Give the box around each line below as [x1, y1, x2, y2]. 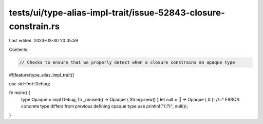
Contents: [9, 46, 29, 52]
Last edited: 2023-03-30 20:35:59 [9, 38, 78, 44]
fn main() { [9, 90, 31, 95]
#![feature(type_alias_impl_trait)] [9, 72, 74, 77]
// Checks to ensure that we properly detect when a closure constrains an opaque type [19, 60, 235, 65]
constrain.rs [9, 21, 60, 31]
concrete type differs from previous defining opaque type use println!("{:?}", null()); [21, 103, 188, 109]
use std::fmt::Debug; [9, 81, 51, 87]
